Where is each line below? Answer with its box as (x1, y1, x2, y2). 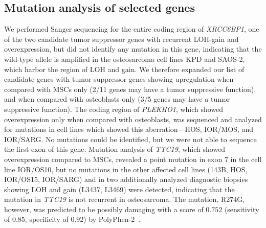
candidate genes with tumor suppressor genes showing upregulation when (4, 74, 234, 84)
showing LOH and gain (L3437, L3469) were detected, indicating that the (4, 184, 235, 194)
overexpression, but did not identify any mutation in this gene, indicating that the (4, 43, 262, 54)
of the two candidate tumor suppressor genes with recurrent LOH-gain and (4, 33, 239, 44)
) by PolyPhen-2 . (83, 214, 141, 224)
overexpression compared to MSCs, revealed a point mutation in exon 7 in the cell (4, 153, 262, 164)
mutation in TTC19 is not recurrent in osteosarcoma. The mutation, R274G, (4, 194, 245, 204)
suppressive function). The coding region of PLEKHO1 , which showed (4, 103, 224, 114)
